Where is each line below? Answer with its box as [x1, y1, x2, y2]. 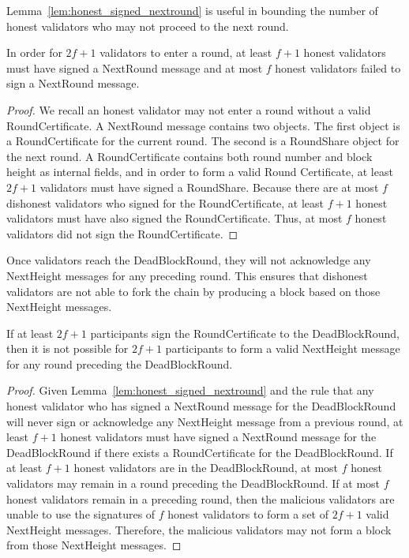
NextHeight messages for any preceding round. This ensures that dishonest [6, 267, 368, 283]
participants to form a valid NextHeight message [165, 340, 400, 357]
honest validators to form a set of [167, 506, 328, 522]
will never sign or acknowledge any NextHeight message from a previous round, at [6, 413, 403, 429]
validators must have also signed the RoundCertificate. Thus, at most [6, 210, 343, 227]
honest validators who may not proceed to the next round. [6, 17, 289, 34]
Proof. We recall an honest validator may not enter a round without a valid [6, 101, 371, 118]
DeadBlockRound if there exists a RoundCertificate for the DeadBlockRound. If [6, 444, 393, 460]
